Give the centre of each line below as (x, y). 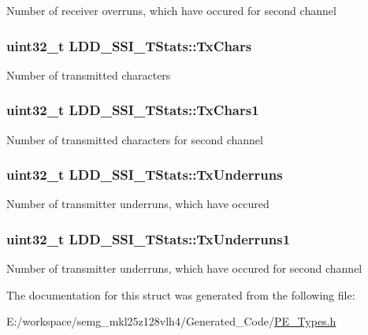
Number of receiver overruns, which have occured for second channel (171, 10)
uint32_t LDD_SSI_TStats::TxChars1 (133, 110)
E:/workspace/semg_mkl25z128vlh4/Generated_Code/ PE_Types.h (171, 321)
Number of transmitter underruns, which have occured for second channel (184, 268)
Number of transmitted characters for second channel (135, 139)
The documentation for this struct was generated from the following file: (181, 294)
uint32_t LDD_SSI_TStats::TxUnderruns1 (149, 238)
